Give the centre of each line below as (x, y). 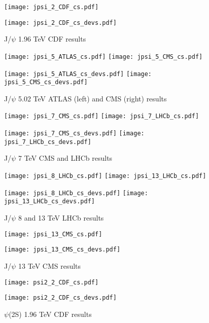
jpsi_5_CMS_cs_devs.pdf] (46, 82)
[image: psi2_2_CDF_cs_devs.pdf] (60, 298)
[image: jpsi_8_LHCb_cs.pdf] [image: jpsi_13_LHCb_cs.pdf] (105, 176)
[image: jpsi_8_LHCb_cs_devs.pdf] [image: (76, 193)
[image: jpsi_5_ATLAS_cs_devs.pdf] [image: (78, 74)
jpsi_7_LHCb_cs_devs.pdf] (48, 142)
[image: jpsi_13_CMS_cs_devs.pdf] (62, 250)
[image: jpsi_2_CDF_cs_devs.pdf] (60, 23)
